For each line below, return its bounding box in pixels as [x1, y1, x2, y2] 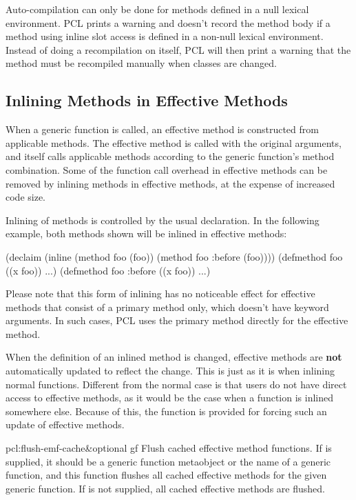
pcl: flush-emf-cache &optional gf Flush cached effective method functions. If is [6, 441, 332, 455]
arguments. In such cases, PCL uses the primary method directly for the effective [6, 313, 348, 328]
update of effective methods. [6, 417, 125, 432]
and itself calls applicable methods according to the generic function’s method [6, 149, 335, 163]
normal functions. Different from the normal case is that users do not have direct [6, 377, 347, 391]
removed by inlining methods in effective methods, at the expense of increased [6, 176, 335, 190]
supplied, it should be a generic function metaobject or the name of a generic [6, 454, 331, 468]
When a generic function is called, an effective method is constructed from [6, 122, 319, 137]
